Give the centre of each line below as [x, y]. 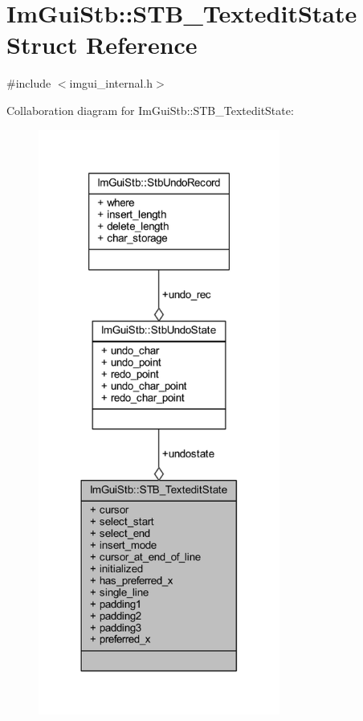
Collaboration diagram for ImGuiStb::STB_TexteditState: [150, 110]
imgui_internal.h [111, 83]
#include [29, 83]
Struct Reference [102, 45]
